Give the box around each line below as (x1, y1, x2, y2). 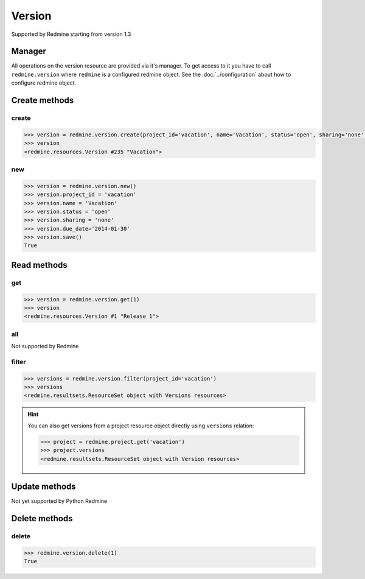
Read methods (11, 259, 68, 270)
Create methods (11, 95, 74, 106)
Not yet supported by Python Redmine (11, 497, 108, 505)
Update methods (11, 482, 76, 491)
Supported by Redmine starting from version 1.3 (11, 30, 131, 38)
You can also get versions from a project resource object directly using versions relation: (27, 422, 254, 429)
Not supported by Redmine (11, 343, 79, 350)
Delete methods (11, 513, 73, 524)
